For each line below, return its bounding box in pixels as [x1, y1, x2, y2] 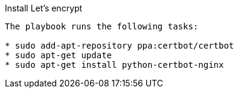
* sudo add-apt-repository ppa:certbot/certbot [5, 41, 234, 50]
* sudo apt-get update [5, 50, 112, 60]
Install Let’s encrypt [5, 3, 83, 13]
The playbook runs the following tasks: [5, 22, 199, 31]
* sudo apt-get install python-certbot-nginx [5, 60, 224, 70]
